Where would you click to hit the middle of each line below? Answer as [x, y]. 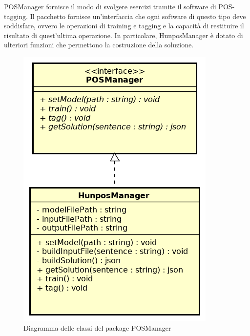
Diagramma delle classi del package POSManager [97, 327]
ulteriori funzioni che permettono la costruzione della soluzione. [99, 45]
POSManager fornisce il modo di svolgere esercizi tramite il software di [110, 6]
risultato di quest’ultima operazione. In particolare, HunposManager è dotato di [124, 35]
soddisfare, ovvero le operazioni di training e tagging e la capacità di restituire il [124, 26]
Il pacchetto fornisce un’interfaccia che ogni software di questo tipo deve [138, 16]
